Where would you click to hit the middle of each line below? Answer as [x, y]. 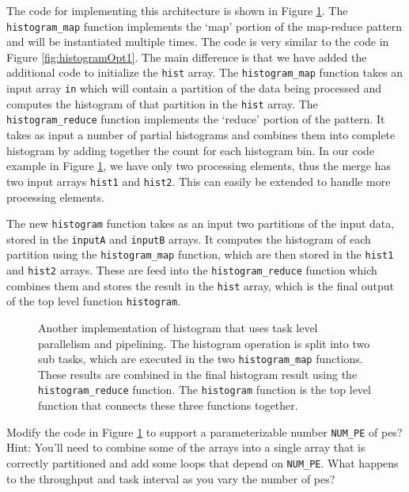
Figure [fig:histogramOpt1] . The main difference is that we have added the [187, 57]
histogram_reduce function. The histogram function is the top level [204, 390]
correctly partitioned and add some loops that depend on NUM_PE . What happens [203, 462]
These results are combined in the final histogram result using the [198, 374]
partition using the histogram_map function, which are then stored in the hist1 [200, 254]
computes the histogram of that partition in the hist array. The [162, 103]
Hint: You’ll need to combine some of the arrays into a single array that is [186, 447]
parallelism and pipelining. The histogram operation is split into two [204, 343]
